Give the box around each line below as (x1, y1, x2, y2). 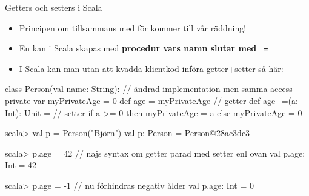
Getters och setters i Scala (5, 1, 102, 13)
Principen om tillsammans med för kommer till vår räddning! (19, 21, 247, 34)
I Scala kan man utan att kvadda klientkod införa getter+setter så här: (19, 62, 284, 74)
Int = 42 (5, 158, 37, 171)
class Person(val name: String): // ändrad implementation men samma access (5, 82, 293, 95)
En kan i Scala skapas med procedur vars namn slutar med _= (19, 42, 268, 54)
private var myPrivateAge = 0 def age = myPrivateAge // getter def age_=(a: (5, 94, 298, 107)
